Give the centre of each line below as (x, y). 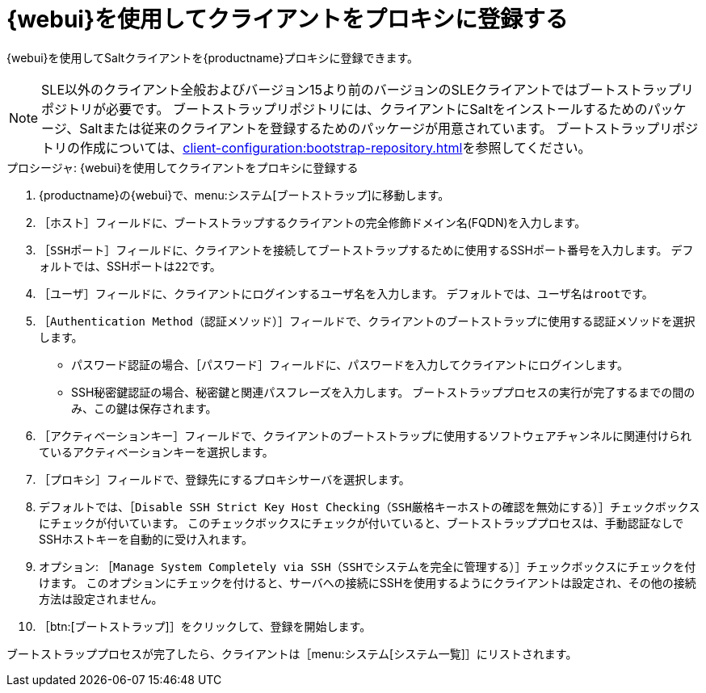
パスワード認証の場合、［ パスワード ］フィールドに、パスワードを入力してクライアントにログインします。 (350, 364)
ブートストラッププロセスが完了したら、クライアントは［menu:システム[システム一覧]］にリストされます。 (292, 653)
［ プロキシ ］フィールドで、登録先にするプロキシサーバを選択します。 (225, 479)
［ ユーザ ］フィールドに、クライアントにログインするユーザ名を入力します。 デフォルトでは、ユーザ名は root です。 (346, 293)
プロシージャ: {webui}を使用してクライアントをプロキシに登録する (183, 167)
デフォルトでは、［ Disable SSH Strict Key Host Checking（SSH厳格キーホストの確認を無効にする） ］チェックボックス (370, 506)
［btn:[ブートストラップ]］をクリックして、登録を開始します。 (205, 626)
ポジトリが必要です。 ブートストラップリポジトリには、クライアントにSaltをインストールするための (345, 109)
